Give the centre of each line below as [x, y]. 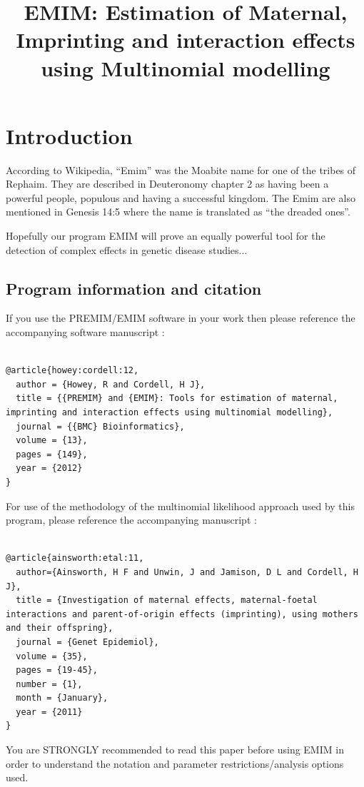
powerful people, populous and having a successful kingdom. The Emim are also [181, 197]
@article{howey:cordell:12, [72, 371]
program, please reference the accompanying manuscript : [131, 520]
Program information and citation [134, 288]
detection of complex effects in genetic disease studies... [127, 249]
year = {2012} [49, 468]
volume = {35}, [52, 656]
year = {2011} [49, 712]
